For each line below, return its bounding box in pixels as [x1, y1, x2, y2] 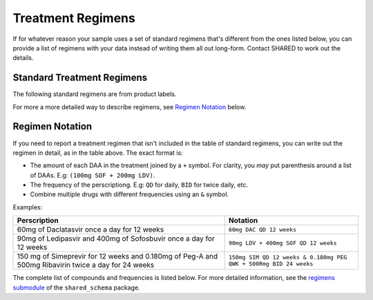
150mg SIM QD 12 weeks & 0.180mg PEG [228, 254, 347, 261]
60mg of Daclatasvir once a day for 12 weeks [17, 225, 164, 234]
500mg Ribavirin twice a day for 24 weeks [17, 260, 155, 270]
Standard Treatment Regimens [12, 72, 148, 84]
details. [12, 54, 34, 62]
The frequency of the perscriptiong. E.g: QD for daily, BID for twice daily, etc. [30, 180, 249, 189]
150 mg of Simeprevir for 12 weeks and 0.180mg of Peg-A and [17, 252, 218, 261]
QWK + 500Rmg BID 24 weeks [228, 260, 314, 268]
